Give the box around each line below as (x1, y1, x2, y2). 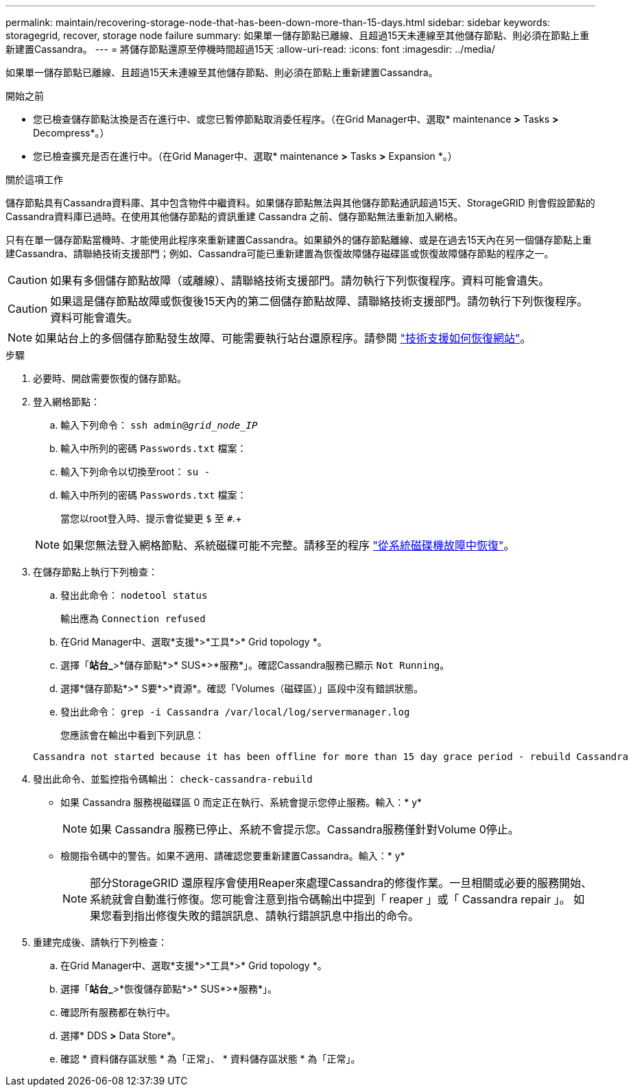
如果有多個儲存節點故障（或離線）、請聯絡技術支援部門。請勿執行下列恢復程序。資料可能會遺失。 (50, 274, 550, 287)
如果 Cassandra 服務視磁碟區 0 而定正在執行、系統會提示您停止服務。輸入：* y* (60, 796, 422, 808)
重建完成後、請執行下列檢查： (33, 936, 167, 948)
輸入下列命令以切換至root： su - (60, 466, 211, 477)
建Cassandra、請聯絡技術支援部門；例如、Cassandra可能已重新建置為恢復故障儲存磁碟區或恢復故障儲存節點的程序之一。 (5, 248, 554, 259)
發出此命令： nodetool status (60, 589, 208, 601)
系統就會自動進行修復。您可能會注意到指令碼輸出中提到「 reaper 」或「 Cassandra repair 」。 (90, 892, 571, 906)
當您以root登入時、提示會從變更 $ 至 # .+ (60, 512, 242, 524)
